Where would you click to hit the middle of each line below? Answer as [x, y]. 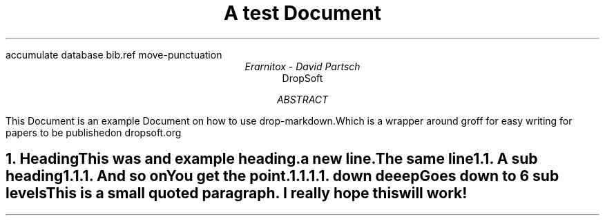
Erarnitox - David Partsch [302, 66]
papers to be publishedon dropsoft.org [94, 132]
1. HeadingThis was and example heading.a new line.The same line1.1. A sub [272, 159]
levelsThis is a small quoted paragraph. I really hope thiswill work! [237, 193]
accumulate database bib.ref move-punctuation [114, 54]
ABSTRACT [302, 99]
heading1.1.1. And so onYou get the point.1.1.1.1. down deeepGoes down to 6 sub [282, 176]
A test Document [302, 13]
